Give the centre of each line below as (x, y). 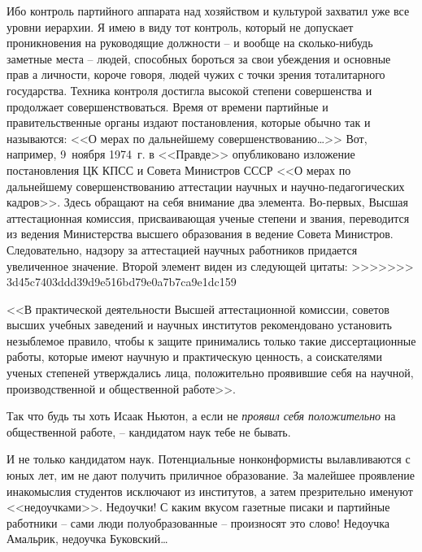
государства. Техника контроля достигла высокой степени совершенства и (189, 90)
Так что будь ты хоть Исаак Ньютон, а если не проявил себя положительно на (201, 416)
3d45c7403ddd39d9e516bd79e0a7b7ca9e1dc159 (122, 282)
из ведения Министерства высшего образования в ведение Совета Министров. (200, 234)
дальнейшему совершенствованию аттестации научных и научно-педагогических (206, 186)
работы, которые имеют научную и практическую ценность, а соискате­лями (194, 356)
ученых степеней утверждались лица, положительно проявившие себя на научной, (210, 373)
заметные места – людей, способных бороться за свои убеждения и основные (199, 58)
